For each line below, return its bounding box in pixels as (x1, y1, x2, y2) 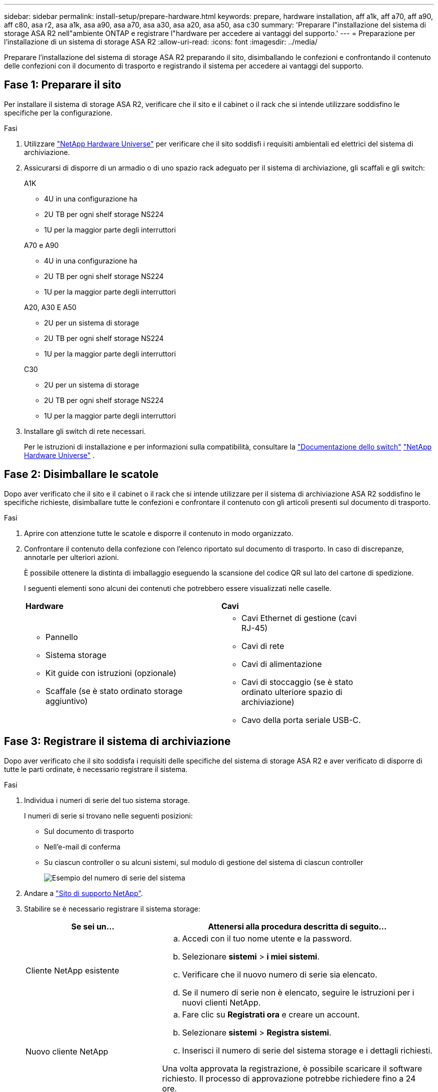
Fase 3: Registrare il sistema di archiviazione (4, 735, 231, 748)
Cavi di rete (241, 640, 284, 651)
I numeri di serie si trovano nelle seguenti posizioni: (24, 811, 193, 820)
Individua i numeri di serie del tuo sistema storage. (24, 795, 190, 804)
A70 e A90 (24, 240, 59, 249)
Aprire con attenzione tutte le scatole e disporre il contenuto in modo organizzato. (24, 528, 293, 537)
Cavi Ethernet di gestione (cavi (241, 612, 357, 623)
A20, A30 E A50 (24, 302, 76, 311)
